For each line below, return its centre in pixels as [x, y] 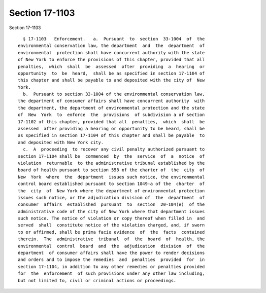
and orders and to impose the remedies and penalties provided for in [111, 260]
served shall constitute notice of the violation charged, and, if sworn [111, 225]
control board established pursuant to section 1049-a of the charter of [111, 184]
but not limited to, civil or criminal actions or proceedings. [97, 280]
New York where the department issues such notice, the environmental [111, 177]
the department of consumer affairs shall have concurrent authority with [111, 101]
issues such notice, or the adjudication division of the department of [111, 198]
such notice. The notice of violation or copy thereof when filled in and [111, 219]
